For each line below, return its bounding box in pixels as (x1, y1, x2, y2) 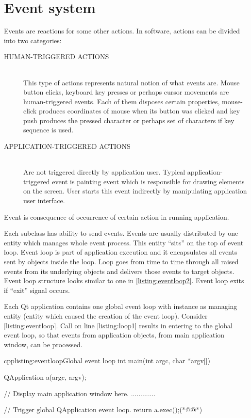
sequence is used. (23, 125, 74, 135)
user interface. (23, 195, 65, 206)
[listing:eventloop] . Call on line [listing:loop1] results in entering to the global (4, 320, 233, 330)
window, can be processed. (4, 339, 83, 349)
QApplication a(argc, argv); (4, 371, 86, 382)
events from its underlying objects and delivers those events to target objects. (4, 266, 234, 276)
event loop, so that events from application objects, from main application (4, 330, 225, 340)
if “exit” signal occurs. (4, 285, 70, 295)
